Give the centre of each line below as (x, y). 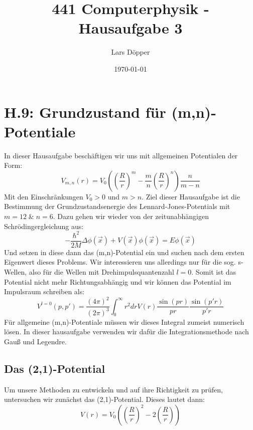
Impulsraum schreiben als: (44, 291)
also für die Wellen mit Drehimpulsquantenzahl (101, 271)
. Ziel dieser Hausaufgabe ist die (191, 196)
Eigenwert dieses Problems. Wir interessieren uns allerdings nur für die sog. (120, 262)
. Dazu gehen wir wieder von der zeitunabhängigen (131, 216)
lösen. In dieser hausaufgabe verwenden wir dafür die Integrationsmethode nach (126, 332)
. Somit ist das (214, 271)
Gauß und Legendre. (35, 341)
